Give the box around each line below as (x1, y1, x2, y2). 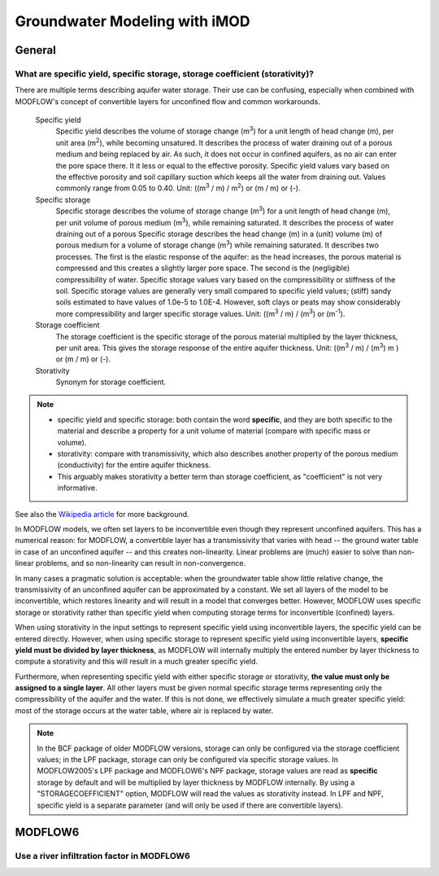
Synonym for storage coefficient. (55, 377, 167, 387)
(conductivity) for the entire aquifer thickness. (57, 460, 211, 470)
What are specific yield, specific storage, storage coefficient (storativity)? (15, 68, 315, 79)
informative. (57, 483, 98, 493)
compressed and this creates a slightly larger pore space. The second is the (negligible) (55, 263, 350, 273)
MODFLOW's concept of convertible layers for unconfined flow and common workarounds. (15, 96, 320, 106)
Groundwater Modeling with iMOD (15, 12, 250, 30)
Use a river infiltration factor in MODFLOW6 (15, 851, 190, 862)
